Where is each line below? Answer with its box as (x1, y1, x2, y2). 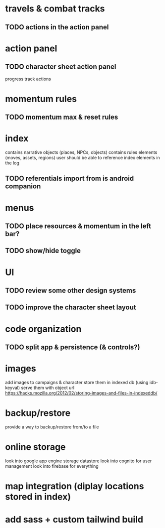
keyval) (5, 385, 20, 391)
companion (5, 182, 41, 191)
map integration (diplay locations (5, 481, 144, 492)
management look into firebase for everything (5, 463, 99, 469)
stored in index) (5, 491, 71, 502)
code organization (5, 323, 82, 334)
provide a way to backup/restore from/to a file (5, 424, 99, 430)
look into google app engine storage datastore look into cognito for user (5, 458, 152, 464)
